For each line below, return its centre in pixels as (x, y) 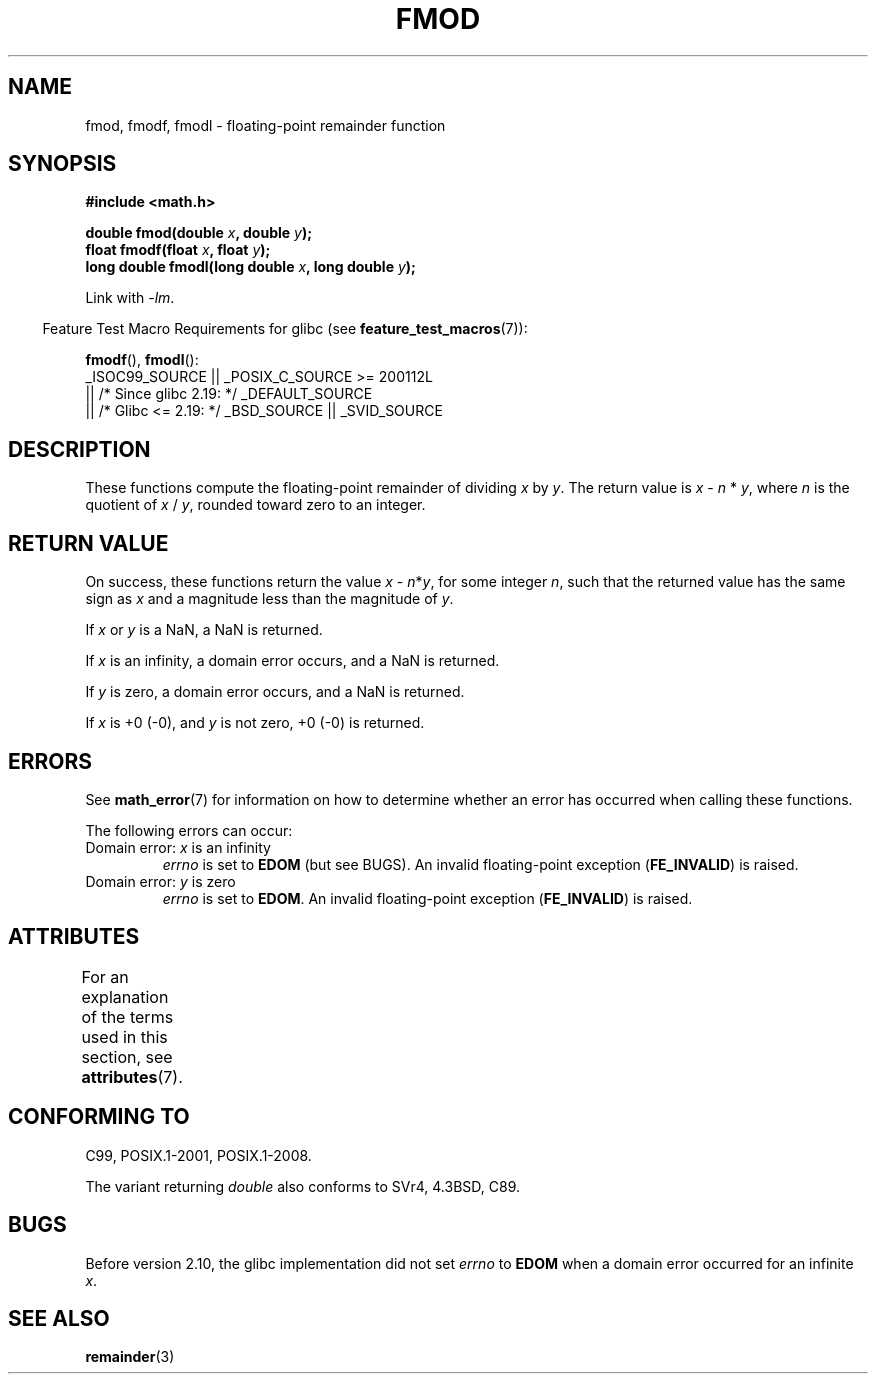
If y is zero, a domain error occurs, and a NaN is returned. (275, 692)
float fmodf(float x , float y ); (178, 250)
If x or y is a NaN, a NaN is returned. (204, 630)
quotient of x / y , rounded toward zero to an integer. (255, 505)
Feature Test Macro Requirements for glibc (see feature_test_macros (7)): (285, 329)
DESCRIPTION (79, 449)
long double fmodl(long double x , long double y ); (250, 267)
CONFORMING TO (99, 1117)
